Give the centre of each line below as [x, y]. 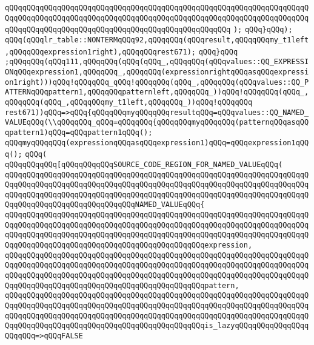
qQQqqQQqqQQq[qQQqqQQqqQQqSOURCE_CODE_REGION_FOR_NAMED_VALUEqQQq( [144, 164]
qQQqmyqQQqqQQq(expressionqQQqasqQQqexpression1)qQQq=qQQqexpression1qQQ [157, 143]
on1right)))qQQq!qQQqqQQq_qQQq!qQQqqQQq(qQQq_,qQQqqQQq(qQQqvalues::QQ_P [157, 82]
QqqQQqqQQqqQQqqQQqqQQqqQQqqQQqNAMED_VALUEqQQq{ [105, 205]
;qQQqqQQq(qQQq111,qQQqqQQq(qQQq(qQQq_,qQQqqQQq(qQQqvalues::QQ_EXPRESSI [157, 62]
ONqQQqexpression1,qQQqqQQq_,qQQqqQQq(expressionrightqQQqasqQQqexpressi [157, 72]
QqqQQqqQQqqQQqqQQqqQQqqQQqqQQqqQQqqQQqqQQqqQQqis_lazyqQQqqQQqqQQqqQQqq [157, 326]
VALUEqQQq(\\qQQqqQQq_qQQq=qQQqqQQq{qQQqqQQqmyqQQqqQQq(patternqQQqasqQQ [157, 123]
